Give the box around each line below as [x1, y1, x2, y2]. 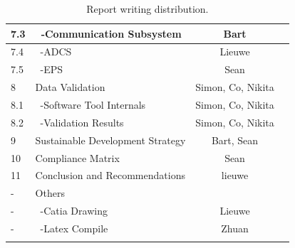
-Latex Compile [40, 220, 108, 235]
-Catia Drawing [40, 203, 108, 218]
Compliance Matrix [35, 150, 120, 165]
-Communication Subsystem [41, 26, 182, 41]
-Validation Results [40, 114, 124, 129]
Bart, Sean [211, 132, 259, 147]
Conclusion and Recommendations [35, 168, 185, 183]
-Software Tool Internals [40, 97, 146, 112]
